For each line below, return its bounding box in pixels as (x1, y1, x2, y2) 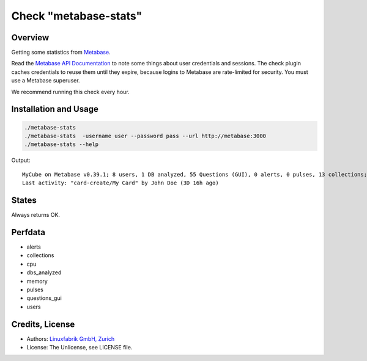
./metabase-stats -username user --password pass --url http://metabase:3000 (24, 133, 266, 140)
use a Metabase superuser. (11, 77, 80, 84)
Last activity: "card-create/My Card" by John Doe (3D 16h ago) (22, 180, 220, 186)
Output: (11, 156, 31, 164)
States (11, 195, 37, 205)
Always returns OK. (11, 211, 61, 219)
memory (26, 277, 48, 285)
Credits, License (11, 319, 75, 329)
